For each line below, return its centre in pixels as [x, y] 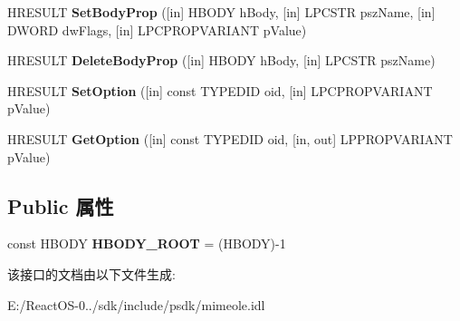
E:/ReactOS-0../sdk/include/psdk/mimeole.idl [136, 304]
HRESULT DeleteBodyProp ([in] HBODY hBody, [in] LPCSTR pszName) [221, 60]
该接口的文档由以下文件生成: [91, 273]
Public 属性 [61, 205]
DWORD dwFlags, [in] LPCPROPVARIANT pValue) [157, 29]
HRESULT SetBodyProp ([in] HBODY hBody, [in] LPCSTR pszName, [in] [221, 12]
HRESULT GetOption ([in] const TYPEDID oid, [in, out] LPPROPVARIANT [230, 138]
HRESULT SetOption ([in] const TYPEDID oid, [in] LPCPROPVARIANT [220, 90]
